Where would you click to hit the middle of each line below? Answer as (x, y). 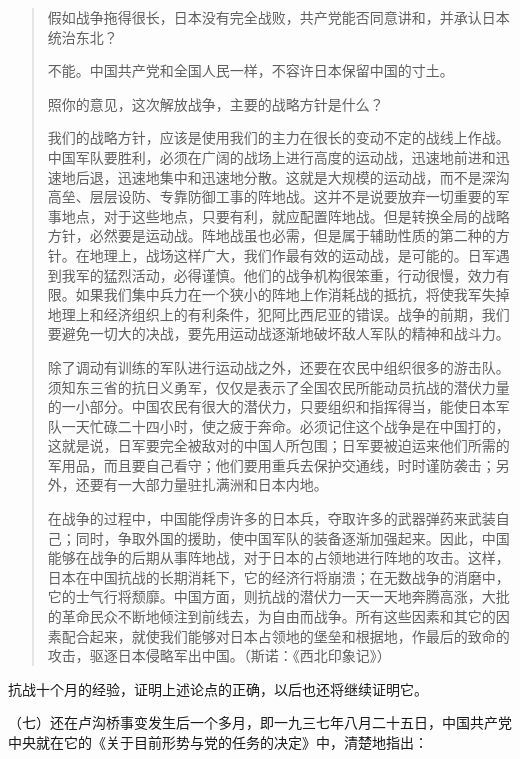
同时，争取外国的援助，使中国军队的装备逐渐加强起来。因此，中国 (292, 537)
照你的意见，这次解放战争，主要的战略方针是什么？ (215, 103)
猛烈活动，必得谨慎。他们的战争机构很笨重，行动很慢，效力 (299, 274)
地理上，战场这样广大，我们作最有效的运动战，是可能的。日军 (292, 254)
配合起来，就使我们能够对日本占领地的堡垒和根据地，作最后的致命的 (285, 635)
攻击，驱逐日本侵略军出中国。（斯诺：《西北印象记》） (219, 655)
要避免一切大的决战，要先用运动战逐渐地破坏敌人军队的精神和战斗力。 (278, 333)
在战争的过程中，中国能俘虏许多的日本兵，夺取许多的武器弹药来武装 (271, 518)
